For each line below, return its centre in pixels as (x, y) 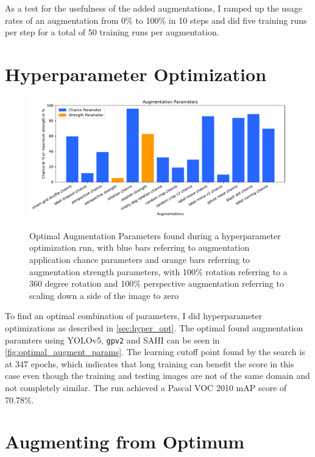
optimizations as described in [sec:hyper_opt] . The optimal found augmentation (154, 327)
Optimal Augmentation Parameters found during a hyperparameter (155, 235)
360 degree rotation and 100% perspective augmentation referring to (157, 283)
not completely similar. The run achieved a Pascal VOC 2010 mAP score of (146, 388)
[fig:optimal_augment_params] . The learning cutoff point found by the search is (155, 352)
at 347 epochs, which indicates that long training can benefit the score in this (150, 363)
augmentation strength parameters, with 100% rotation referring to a (158, 271)
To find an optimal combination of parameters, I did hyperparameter (134, 316)
